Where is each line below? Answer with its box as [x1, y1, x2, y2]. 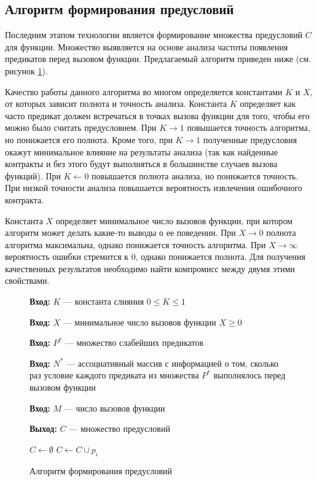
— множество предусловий [69, 422, 170, 435]
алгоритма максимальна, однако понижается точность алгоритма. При [5, 238, 266, 251]
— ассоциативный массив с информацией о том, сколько [66, 356, 278, 369]
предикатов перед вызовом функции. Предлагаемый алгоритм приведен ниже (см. [5, 52, 311, 65]
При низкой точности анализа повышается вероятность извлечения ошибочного [5, 181, 303, 194]
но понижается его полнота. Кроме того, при [5, 133, 173, 146]
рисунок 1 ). [5, 64, 48, 77]
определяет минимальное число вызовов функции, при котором [55, 214, 293, 227]
